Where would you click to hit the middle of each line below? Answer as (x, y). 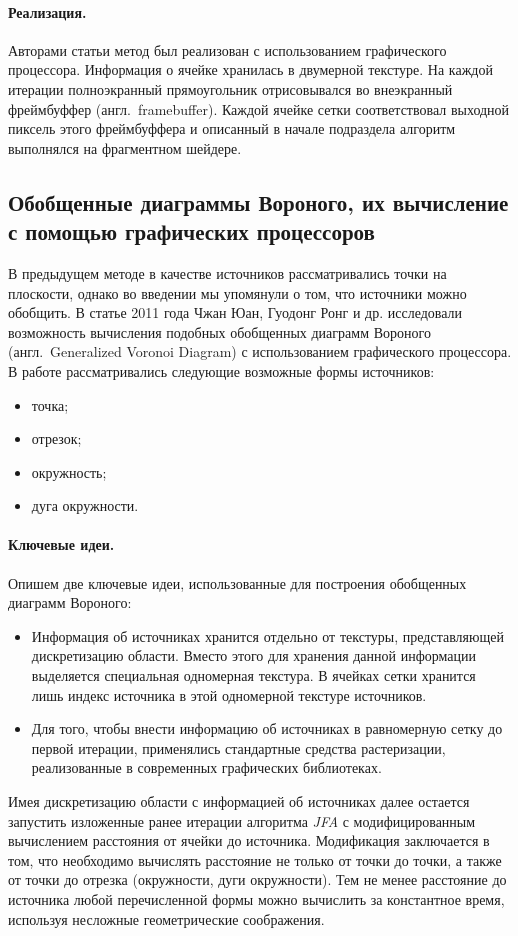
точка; (50, 404)
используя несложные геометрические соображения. (166, 918)
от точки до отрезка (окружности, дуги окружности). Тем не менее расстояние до (257, 879)
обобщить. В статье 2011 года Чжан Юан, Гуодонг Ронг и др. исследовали (235, 312)
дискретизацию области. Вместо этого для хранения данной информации (254, 655)
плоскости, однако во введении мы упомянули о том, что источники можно (237, 292)
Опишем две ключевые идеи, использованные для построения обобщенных (237, 582)
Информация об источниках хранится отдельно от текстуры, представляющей (267, 635)
